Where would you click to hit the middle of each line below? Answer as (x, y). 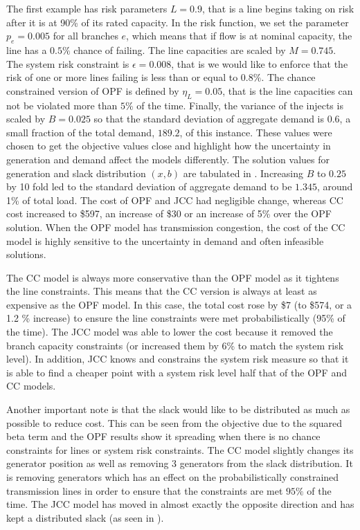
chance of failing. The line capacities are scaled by (180, 49)
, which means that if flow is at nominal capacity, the (239, 36)
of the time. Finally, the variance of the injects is (240, 105)
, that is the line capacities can (288, 90)
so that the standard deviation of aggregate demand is (209, 119)
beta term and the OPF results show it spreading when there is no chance (163, 436)
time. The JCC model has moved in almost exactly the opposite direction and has (180, 504)
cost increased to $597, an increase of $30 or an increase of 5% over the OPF (169, 213)
